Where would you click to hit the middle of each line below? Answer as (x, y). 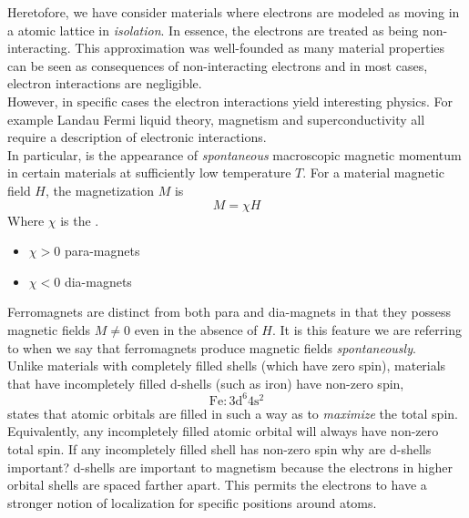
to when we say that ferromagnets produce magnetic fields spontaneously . (212, 347)
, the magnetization (99, 190)
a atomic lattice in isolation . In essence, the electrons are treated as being (213, 30)
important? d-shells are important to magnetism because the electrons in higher (230, 467)
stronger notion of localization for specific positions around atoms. (192, 502)
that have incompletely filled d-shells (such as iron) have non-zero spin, (206, 383)
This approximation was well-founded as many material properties (260, 48)
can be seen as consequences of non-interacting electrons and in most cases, (218, 65)
